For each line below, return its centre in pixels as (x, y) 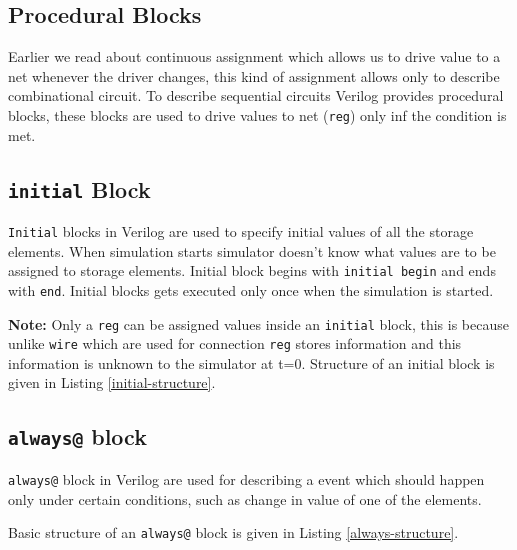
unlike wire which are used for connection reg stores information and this (235, 343)
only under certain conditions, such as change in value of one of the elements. (245, 498)
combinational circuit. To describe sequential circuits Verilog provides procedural (256, 95)
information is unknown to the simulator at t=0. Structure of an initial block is (251, 362)
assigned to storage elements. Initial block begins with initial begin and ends (252, 270)
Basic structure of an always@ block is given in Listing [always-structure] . (233, 532)
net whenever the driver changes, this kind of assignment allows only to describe (254, 75)
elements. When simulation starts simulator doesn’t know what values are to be (252, 250)
